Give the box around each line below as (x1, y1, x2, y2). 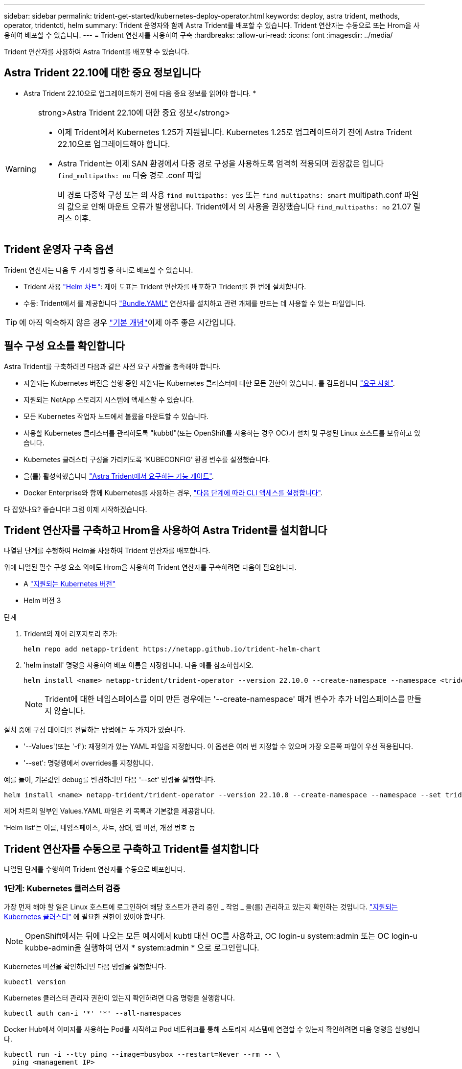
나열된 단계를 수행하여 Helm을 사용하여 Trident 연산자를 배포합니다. (4, 546, 210, 555)
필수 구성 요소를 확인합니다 (4, 340, 125, 352)
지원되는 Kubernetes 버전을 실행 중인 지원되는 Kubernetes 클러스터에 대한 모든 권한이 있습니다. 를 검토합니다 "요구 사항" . (23, 378, 395, 387)
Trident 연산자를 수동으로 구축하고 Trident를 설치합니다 (4, 842, 258, 855)
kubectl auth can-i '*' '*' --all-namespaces (4, 1009, 182, 1017)
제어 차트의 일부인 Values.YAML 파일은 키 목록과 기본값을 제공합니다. (4, 807, 215, 815)
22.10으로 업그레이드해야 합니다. (57, 139, 170, 149)
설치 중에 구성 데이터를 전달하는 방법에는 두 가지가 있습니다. (4, 725, 185, 734)
